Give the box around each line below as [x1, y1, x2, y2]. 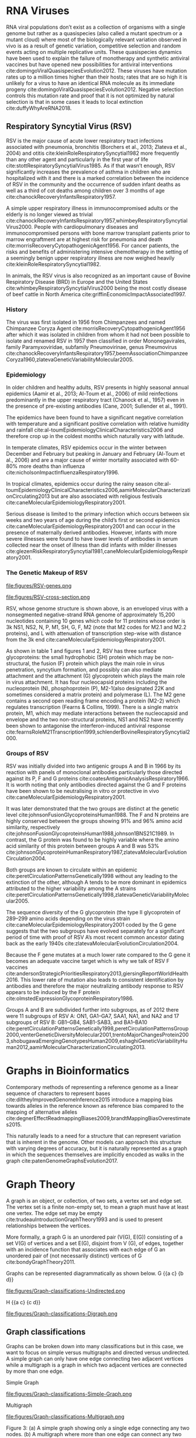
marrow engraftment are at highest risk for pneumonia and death [6, 236, 163, 243]
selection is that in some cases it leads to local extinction [6, 98, 143, 105]
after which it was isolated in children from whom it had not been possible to [6, 331, 190, 338]
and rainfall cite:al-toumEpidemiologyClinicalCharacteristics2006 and [6, 426, 174, 433]
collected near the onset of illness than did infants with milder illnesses [6, 541, 177, 549]
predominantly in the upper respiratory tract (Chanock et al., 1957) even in [6, 396, 184, 403]
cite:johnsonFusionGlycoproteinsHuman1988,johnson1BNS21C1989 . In [6, 830, 174, 837]
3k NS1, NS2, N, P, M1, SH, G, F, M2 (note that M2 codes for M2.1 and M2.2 [6, 623, 187, 630]
